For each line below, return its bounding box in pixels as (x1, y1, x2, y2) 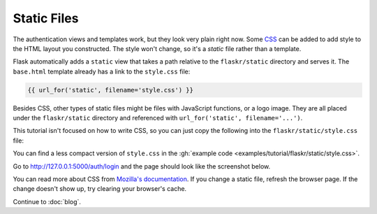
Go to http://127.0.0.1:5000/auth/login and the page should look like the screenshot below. (13, 162, 271, 171)
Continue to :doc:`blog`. (13, 197, 82, 206)
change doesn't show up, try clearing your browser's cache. (13, 185, 187, 193)
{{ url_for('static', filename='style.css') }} (27, 86, 193, 94)
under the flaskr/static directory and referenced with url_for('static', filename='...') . (13, 114, 303, 122)
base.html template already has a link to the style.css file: (13, 67, 191, 76)
